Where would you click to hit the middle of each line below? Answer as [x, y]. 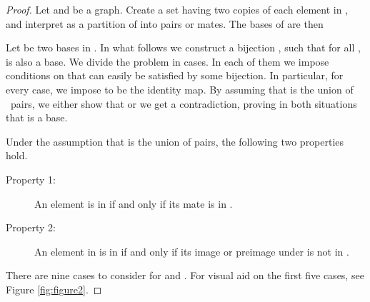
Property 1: [31, 179]
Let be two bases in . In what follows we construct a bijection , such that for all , [183, 47]
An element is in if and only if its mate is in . [134, 203]
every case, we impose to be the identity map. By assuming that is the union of [180, 89]
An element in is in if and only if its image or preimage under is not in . [192, 251]
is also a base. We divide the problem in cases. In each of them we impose [167, 61]
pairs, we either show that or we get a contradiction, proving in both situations [184, 103]
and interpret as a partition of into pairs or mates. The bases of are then [165, 23]
